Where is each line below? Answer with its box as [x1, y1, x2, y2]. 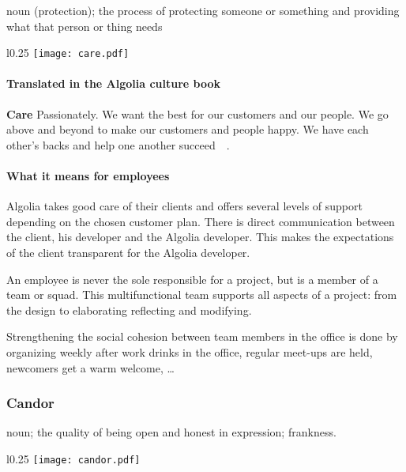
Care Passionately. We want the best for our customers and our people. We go [6, 105, 389, 122]
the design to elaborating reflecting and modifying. [6, 301, 252, 318]
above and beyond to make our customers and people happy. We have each [6, 121, 369, 138]
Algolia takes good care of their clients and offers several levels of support [6, 198, 363, 214]
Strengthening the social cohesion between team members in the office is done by [6, 328, 398, 345]
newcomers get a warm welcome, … [6, 359, 175, 376]
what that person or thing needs [6, 17, 163, 34]
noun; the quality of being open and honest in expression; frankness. [6, 424, 336, 440]
